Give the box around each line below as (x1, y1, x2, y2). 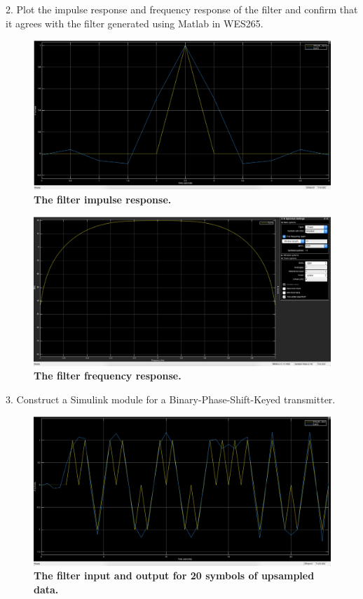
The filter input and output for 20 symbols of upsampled (34, 568, 315, 583)
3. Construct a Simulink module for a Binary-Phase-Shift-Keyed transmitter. (6, 392, 336, 407)
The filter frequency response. (34, 368, 181, 383)
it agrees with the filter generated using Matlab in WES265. (6, 15, 263, 30)
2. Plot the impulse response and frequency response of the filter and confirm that (6, 2, 358, 16)
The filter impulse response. (34, 192, 172, 207)
